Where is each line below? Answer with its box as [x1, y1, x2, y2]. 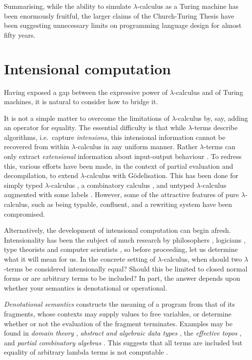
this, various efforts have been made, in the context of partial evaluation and [4, 160, 233, 171]
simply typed [4, 180, 43, 190]
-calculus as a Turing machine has [137, 1, 239, 11]
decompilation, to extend [4, 170, 79, 180]
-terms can [204, 141, 235, 152]
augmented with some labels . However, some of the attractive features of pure [4, 189, 239, 200]
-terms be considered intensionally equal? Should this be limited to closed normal [4, 263, 248, 273]
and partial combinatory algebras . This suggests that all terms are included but [4, 337, 243, 347]
